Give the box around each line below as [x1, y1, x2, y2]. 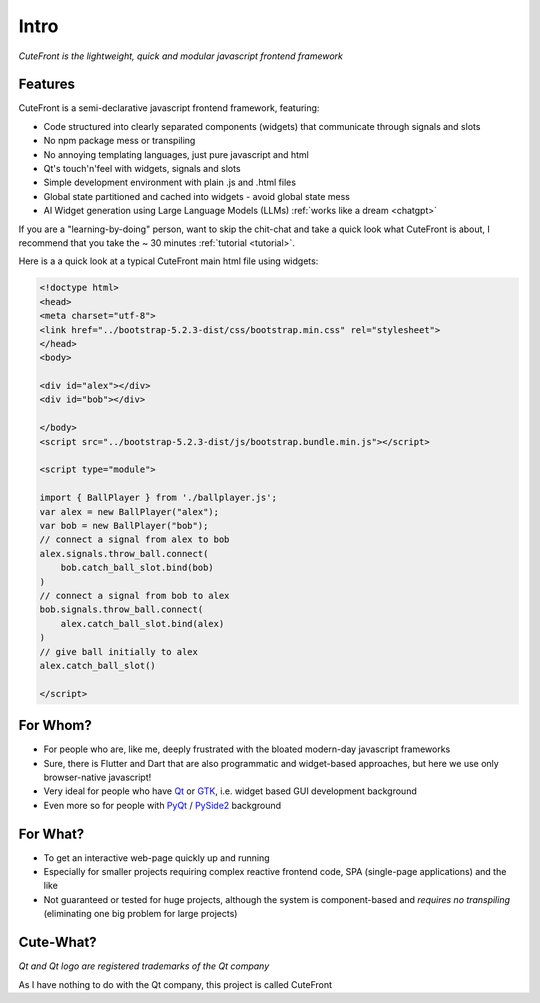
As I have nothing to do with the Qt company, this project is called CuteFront [18, 978, 333, 990]
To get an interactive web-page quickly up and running [43, 851, 270, 864]
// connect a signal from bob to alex [39, 590, 230, 601]
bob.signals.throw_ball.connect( [39, 604, 204, 615]
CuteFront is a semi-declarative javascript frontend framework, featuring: [18, 102, 320, 114]
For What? [18, 825, 85, 842]
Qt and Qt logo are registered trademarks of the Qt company [18, 960, 270, 972]
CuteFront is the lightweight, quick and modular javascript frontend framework [18, 50, 344, 62]
